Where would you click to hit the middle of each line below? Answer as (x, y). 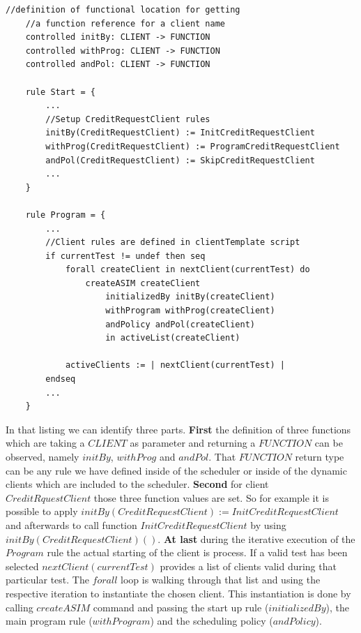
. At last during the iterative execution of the (256, 538)
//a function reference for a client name (125, 23)
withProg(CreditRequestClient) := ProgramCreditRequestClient (193, 146)
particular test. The (47, 580)
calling (20, 607)
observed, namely (43, 456)
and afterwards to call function (71, 524)
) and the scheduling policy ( (212, 621)
